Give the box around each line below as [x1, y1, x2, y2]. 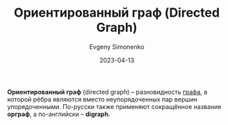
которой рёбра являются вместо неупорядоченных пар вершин [7, 95, 198, 103]
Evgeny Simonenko [89, 42, 145, 51]
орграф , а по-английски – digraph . [7, 110, 111, 118]
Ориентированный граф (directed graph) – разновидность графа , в [7, 87, 208, 96]
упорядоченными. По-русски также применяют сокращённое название [7, 102, 222, 110]
